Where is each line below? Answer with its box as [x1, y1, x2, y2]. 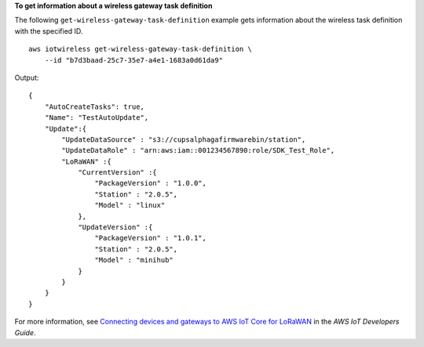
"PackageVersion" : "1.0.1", [94, 233, 207, 243]
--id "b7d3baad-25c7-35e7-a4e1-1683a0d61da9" [44, 56, 224, 64]
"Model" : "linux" [94, 201, 166, 210]
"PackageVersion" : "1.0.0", [94, 179, 207, 188]
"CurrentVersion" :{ [78, 168, 157, 177]
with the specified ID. [14, 26, 83, 35]
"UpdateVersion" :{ [78, 223, 153, 232]
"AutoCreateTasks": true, [44, 102, 145, 111]
